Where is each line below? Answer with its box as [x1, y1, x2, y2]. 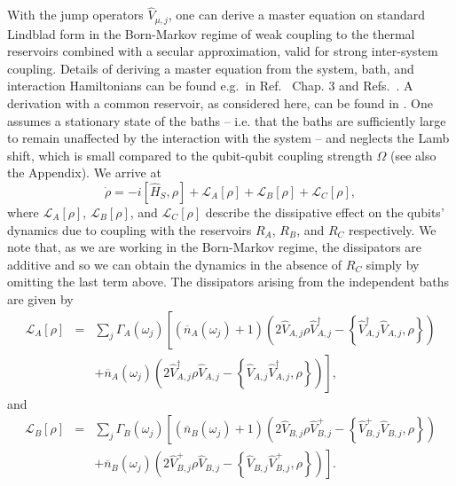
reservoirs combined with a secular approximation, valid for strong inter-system [7, 42, 438, 60]
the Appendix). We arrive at [7, 163, 161, 182]
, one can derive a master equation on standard [168, 5, 425, 24]
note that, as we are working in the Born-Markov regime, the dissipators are [7, 238, 422, 256]
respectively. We [349, 220, 436, 239]
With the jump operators [7, 5, 144, 24]
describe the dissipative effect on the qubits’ [205, 203, 444, 222]
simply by [366, 255, 420, 273]
